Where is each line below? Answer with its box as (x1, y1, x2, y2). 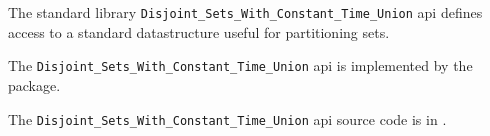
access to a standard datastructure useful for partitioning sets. (8, 21, 390, 42)
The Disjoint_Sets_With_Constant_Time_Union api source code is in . (8, 108, 447, 129)
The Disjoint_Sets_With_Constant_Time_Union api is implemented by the (8, 55, 473, 76)
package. (8, 74, 61, 95)
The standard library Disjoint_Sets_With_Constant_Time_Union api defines (8, 2, 483, 22)
